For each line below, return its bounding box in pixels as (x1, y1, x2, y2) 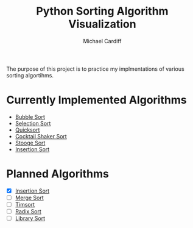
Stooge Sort (15, 139, 46, 146)
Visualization (68, 17, 136, 31)
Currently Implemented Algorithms (6, 93, 187, 107)
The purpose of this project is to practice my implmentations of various (6, 65, 184, 73)
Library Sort (15, 215, 46, 222)
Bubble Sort (15, 113, 46, 120)
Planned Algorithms (6, 167, 110, 181)
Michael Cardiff (83, 37, 122, 45)
